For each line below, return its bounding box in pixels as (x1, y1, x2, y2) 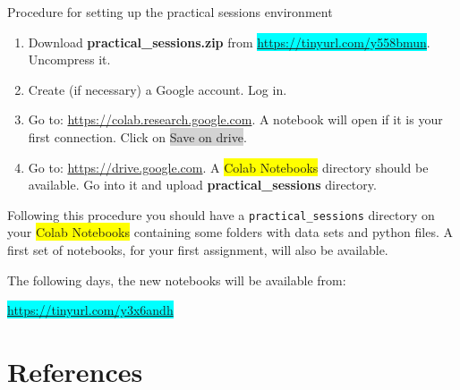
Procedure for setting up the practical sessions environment (7, 3, 333, 21)
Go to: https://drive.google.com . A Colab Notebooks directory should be (28, 157, 429, 176)
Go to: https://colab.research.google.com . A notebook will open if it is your (28, 110, 443, 129)
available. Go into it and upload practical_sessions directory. (28, 175, 377, 194)
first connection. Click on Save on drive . (28, 127, 247, 146)
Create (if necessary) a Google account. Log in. (28, 80, 287, 98)
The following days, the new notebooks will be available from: (7, 270, 346, 289)
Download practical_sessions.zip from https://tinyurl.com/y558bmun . (28, 32, 430, 51)
